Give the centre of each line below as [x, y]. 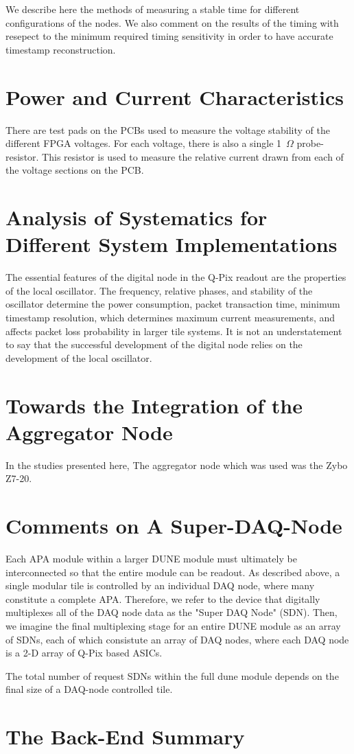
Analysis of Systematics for [137, 217]
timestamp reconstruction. [61, 49]
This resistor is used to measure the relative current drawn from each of [193, 156]
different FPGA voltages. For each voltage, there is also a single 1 [144, 143]
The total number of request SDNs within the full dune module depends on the [172, 675]
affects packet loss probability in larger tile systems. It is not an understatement [174, 331]
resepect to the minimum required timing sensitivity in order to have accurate [169, 36]
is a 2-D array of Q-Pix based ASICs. [84, 653]
